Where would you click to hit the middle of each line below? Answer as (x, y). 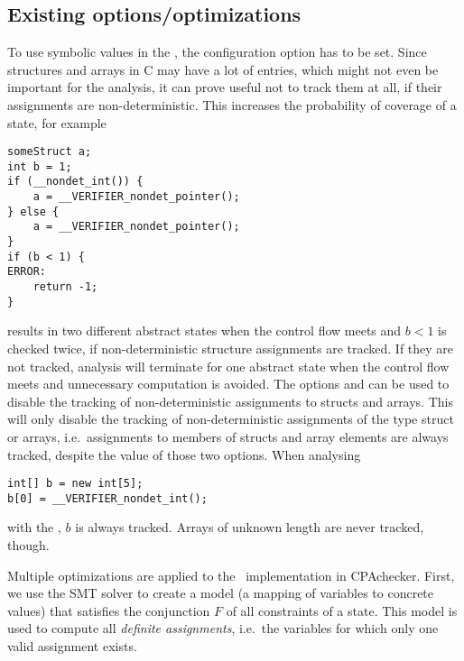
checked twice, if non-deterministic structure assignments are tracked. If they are (231, 348)
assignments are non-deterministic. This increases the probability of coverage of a (232, 104)
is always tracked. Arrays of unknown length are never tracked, (250, 527)
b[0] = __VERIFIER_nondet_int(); (107, 498)
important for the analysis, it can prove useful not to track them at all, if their (225, 87)
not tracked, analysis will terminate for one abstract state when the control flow (228, 366)
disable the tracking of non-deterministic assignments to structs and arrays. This (230, 401)
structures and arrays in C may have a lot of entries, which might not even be (223, 69)
